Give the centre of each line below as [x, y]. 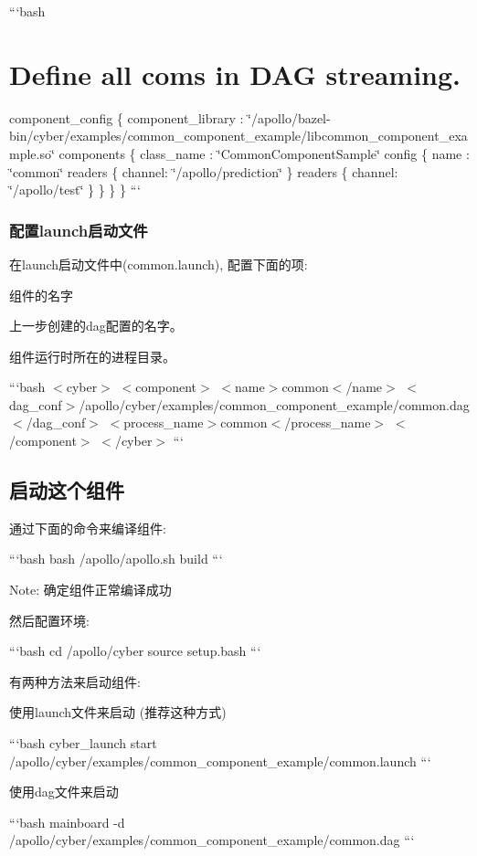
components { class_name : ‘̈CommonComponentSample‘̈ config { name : [264, 153]
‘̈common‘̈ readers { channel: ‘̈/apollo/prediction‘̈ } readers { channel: [204, 171]
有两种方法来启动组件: [75, 681]
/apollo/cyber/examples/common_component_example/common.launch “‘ [220, 761]
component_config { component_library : [127, 117]
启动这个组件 [67, 490]
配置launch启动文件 [79, 230]
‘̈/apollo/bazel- [289, 117]
